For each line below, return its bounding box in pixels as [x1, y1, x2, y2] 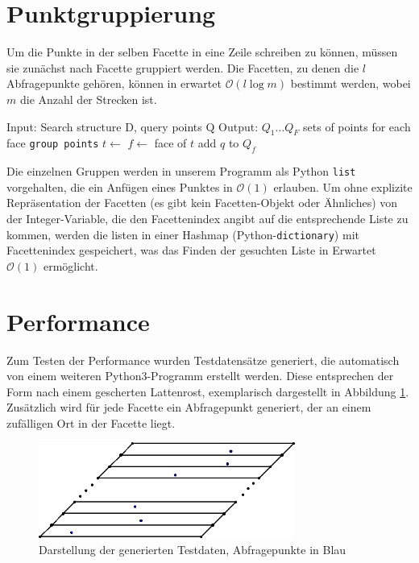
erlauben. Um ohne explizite [273, 178, 413, 195]
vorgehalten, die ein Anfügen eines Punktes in [6, 178, 233, 195]
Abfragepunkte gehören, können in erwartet [6, 75, 222, 92]
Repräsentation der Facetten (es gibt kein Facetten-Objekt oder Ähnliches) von [6, 194, 398, 211]
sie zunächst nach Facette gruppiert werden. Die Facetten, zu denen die [6, 59, 359, 76]
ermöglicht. [43, 257, 98, 274]
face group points [6, 135, 99, 151]
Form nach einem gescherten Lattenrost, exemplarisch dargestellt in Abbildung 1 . [6, 383, 409, 399]
